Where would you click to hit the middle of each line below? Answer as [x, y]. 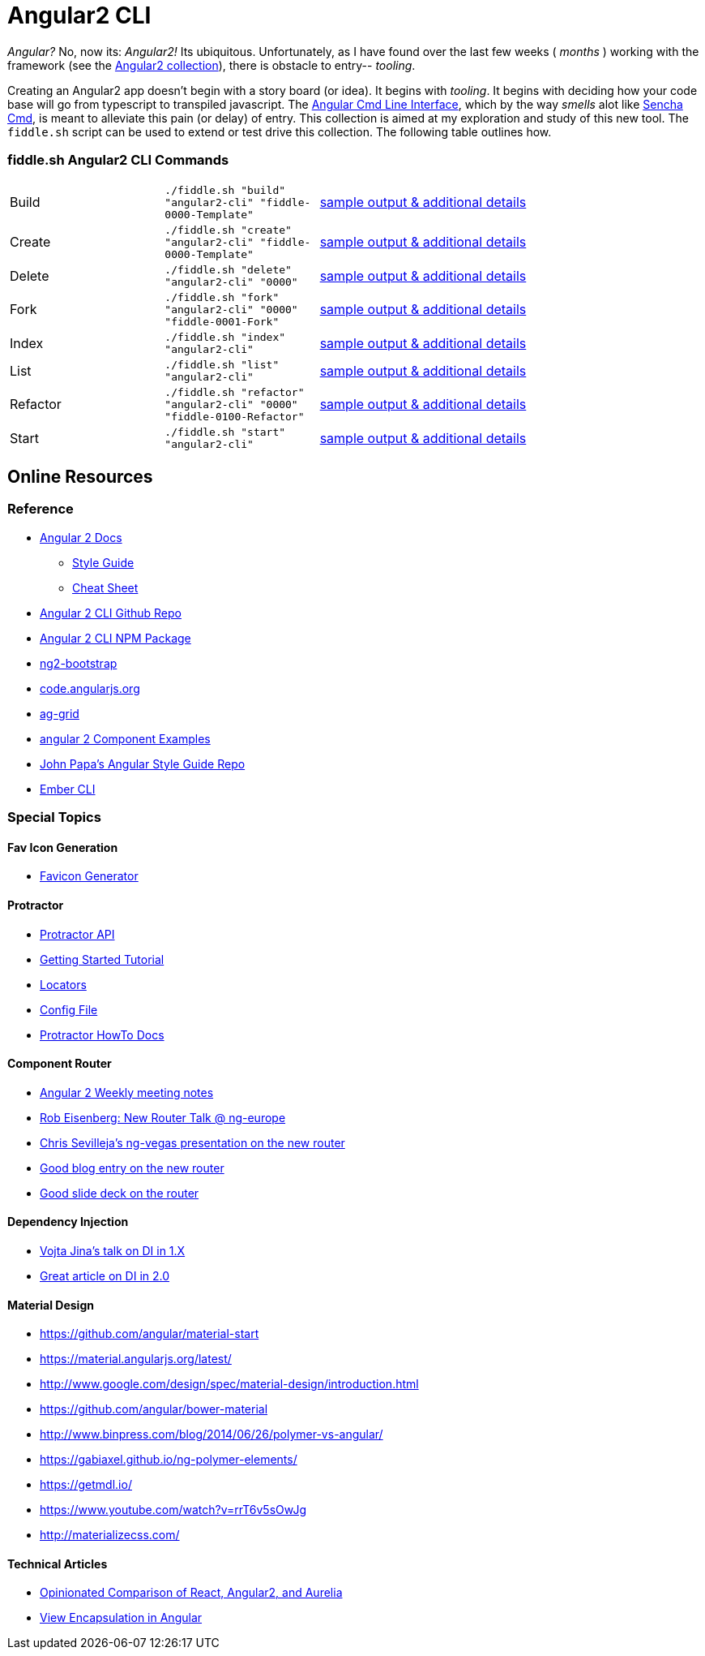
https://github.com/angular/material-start [150, 1334]
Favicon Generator [89, 876]
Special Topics [54, 817]
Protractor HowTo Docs [102, 1034]
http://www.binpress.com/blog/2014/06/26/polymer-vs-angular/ [211, 1434]
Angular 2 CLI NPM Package [115, 638]
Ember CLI [68, 789]
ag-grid [60, 713]
